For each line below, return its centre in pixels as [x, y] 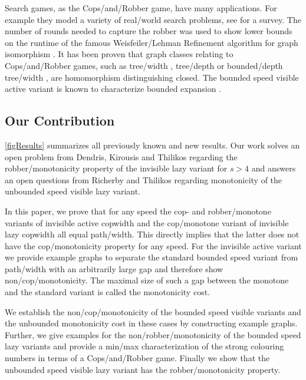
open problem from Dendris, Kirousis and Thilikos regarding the [121, 156]
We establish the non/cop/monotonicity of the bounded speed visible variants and [153, 311]
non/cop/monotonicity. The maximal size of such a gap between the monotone [147, 280]
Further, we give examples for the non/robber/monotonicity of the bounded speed [153, 334]
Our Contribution [60, 120]
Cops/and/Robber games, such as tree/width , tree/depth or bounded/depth [144, 65]
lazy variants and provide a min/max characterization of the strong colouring [144, 346]
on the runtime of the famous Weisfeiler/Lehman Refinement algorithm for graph [152, 42]
